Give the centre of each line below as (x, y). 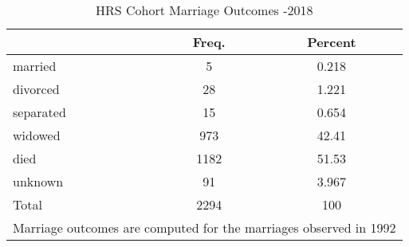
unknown (38, 181)
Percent (332, 42)
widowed (37, 135)
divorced (36, 89)
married (35, 66)
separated (39, 112)
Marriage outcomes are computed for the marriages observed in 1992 (204, 227)
